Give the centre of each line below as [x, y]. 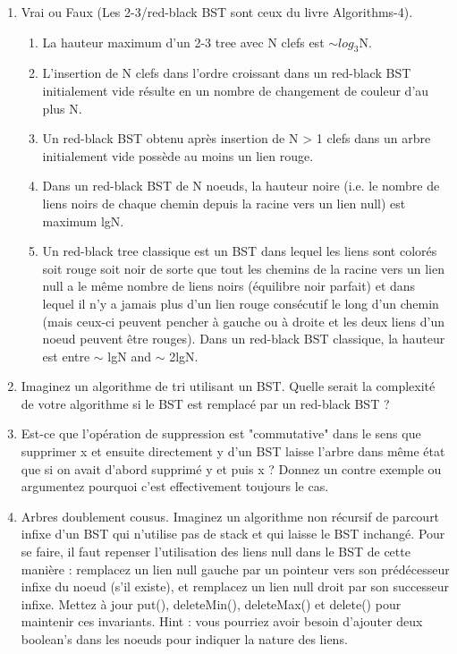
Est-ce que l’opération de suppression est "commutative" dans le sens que [221, 433]
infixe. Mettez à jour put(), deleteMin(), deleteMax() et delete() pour [211, 603]
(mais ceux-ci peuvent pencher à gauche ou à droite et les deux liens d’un [244, 321]
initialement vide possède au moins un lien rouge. [178, 155]
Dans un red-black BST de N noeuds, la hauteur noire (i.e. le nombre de [241, 186]
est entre [66, 356]
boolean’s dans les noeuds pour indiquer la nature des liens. [184, 639]
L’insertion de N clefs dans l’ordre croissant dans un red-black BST [227, 73]
